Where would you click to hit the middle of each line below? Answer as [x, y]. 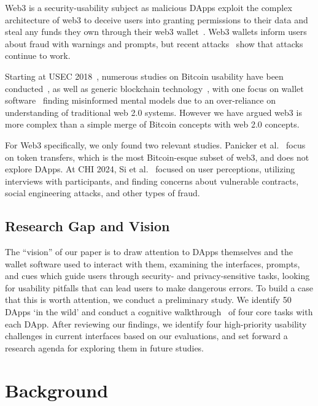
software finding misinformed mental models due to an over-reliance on [140, 100]
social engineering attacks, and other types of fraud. [103, 193]
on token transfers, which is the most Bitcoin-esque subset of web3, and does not [157, 157]
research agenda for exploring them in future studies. [105, 347]
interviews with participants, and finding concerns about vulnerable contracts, [152, 181]
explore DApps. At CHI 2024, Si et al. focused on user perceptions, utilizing [150, 169]
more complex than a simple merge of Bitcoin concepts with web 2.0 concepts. [152, 124]
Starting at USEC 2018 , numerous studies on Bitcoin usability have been [144, 76]
